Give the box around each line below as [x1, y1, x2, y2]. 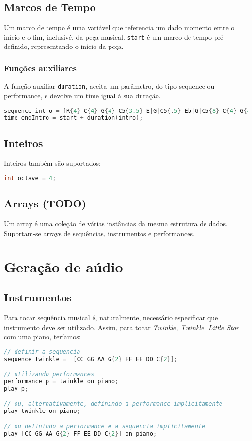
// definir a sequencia [4, 348, 80, 355]
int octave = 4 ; [4, 175, 56, 182]
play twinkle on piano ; [4, 408, 80, 415]
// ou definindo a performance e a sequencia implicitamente [4, 423, 205, 430]
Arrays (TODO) [4, 196, 86, 211]
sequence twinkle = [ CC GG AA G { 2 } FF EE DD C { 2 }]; [4, 355, 178, 362]
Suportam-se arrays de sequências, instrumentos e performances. [4, 228, 195, 238]
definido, [4, 41, 30, 51]
